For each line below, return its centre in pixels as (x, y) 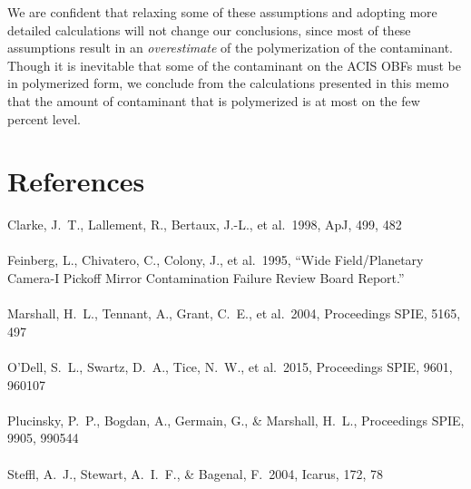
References (76, 181)
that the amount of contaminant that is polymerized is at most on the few (214, 100)
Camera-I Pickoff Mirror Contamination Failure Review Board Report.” (206, 278)
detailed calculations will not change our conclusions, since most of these (209, 29)
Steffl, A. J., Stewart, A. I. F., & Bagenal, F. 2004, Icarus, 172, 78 (195, 473)
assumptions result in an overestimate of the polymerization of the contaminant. (231, 48)
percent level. (44, 118)
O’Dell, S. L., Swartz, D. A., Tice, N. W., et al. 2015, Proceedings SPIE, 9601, (230, 367)
